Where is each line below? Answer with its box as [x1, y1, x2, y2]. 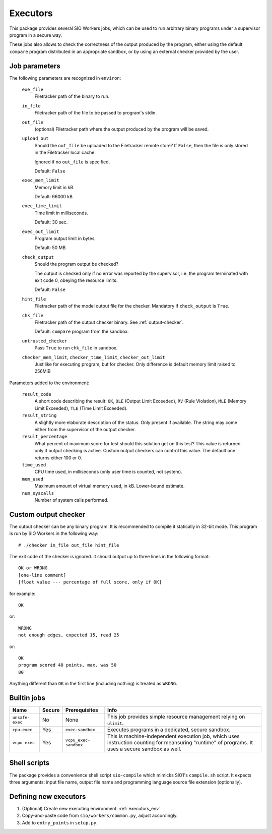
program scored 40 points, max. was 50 [18, 662, 117, 668]
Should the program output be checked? [34, 261, 118, 267]
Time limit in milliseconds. [34, 210, 88, 216]
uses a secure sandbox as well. [107, 745, 181, 752]
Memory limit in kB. [34, 184, 75, 190]
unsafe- [12, 715, 30, 720]
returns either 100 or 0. [34, 454, 83, 461]
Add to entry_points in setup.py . [22, 819, 98, 825]
